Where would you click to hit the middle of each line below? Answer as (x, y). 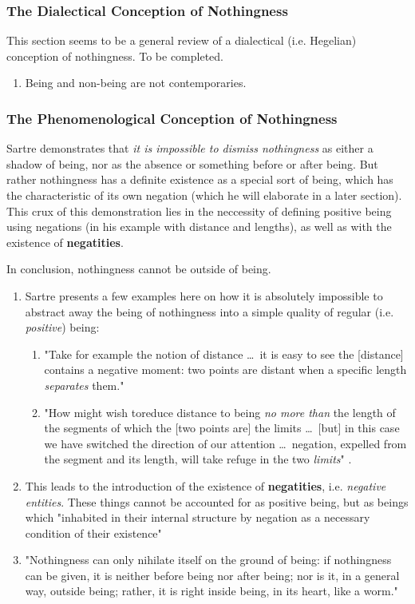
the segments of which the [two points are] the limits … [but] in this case (222, 428)
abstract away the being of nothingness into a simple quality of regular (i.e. (209, 311)
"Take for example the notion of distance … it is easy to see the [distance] (224, 354)
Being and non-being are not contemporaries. (136, 83)
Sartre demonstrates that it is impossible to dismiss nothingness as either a (190, 148)
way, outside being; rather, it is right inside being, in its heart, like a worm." (211, 591)
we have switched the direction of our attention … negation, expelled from (225, 443)
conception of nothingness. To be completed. (115, 56)
